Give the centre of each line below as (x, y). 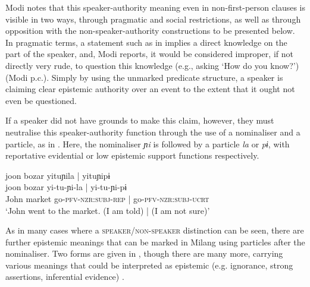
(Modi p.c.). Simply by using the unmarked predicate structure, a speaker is (144, 77)
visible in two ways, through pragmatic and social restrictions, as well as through (153, 19)
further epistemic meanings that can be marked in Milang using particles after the (155, 242)
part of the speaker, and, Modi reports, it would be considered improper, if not (149, 54)
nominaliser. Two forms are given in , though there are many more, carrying (144, 253)
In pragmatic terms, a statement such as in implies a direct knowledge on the (146, 42)
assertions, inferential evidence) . (65, 277)
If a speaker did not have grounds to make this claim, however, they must (140, 120)
